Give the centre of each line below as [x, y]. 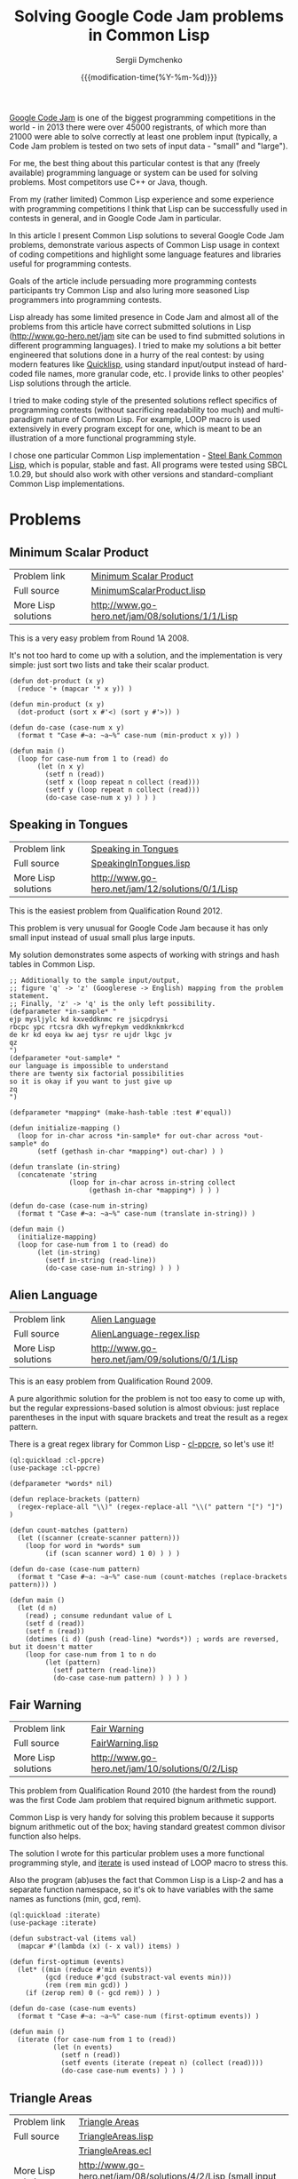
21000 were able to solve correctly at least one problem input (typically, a [143, 136]
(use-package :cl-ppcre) [55, 1468]
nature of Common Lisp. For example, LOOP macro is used [153, 419]
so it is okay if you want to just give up [91, 1082]
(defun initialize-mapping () [65, 1128]
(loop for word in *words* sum [83, 1545]
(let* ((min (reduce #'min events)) [85, 1970]
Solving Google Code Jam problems [149, 16]
